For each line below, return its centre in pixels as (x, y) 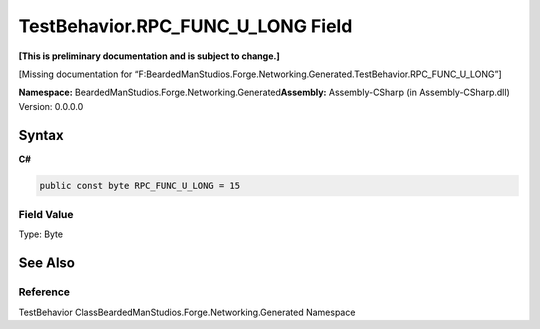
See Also (46, 263)
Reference (44, 292)
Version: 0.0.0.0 (51, 106)
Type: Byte (41, 234)
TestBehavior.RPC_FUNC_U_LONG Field (185, 26)
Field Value (46, 214)
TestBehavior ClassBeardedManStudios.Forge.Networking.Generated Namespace (187, 312)
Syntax (41, 135)
